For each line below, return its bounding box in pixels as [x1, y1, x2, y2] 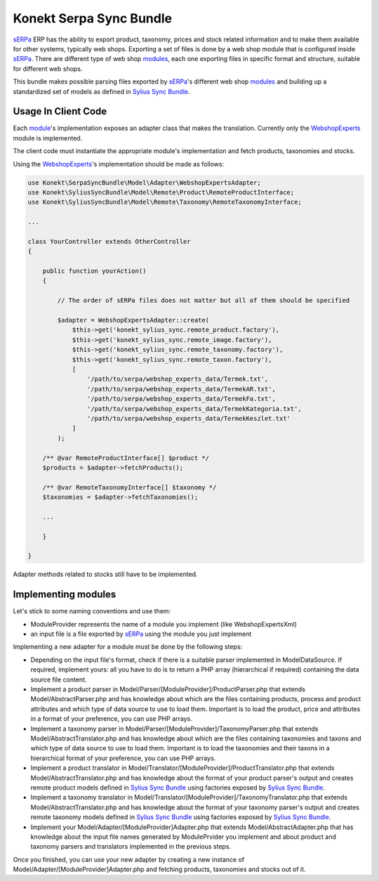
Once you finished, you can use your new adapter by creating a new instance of [13, 855, 245, 863]
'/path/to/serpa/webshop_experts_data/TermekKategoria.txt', [86, 405, 302, 412]
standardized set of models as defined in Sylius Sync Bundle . [13, 87, 190, 96]
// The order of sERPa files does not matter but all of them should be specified [57, 296, 350, 305]
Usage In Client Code [13, 105, 107, 117]
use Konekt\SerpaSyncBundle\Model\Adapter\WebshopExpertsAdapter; [27, 178, 261, 186]
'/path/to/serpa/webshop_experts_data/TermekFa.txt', [86, 395, 277, 403]
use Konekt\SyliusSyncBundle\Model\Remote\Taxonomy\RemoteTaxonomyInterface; [27, 198, 302, 207]
